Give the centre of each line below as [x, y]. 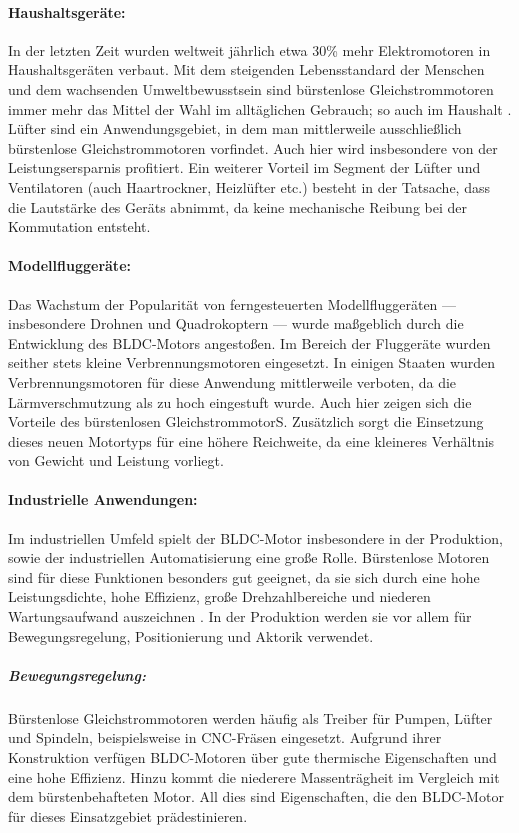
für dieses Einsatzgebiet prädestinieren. [128, 815]
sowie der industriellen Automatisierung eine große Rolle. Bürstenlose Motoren [249, 557]
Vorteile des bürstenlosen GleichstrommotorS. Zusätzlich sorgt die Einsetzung [246, 421]
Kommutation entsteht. [79, 226]
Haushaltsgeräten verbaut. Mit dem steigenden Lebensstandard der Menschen [246, 69]
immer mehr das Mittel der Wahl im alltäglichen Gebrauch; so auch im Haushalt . [260, 108]
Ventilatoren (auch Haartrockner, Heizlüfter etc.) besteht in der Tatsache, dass [249, 186]
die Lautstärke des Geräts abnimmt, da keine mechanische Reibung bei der [237, 206]
